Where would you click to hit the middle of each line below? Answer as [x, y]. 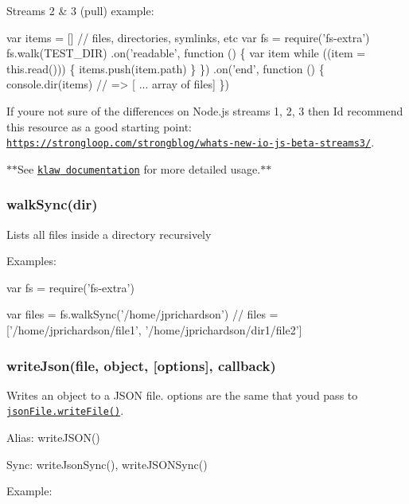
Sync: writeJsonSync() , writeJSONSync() [107, 464]
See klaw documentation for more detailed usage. [139, 168]
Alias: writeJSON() [53, 438]
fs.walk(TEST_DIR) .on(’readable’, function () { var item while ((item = [186, 53]
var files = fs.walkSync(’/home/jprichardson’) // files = [142, 314]
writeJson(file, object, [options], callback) [141, 365]
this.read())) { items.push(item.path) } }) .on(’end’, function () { [166, 68]
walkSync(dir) [52, 204]
